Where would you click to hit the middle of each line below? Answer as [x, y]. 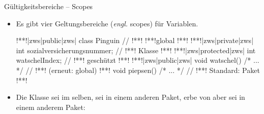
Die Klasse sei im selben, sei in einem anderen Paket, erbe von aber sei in [130, 97]
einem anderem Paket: [51, 107]
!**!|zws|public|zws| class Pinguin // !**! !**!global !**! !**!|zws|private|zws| [135, 40]
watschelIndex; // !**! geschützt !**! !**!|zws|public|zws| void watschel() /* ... [138, 60]
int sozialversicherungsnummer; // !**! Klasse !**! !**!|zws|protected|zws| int [136, 50]
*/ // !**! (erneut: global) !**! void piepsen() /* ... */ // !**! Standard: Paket [138, 70]
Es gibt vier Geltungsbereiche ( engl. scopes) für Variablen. [107, 23]
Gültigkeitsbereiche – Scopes [49, 6]
